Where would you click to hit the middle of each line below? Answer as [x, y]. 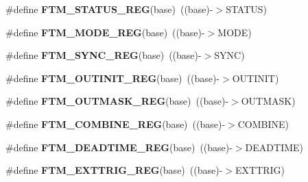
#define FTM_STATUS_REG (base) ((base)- [109, 9]
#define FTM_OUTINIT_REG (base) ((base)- [113, 78]
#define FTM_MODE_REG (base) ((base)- [105, 32]
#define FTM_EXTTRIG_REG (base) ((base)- [114, 170]
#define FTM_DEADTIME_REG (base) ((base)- [119, 147]
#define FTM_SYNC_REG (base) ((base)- [104, 55]
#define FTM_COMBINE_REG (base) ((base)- [116, 123]
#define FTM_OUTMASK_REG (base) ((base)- [117, 101]
